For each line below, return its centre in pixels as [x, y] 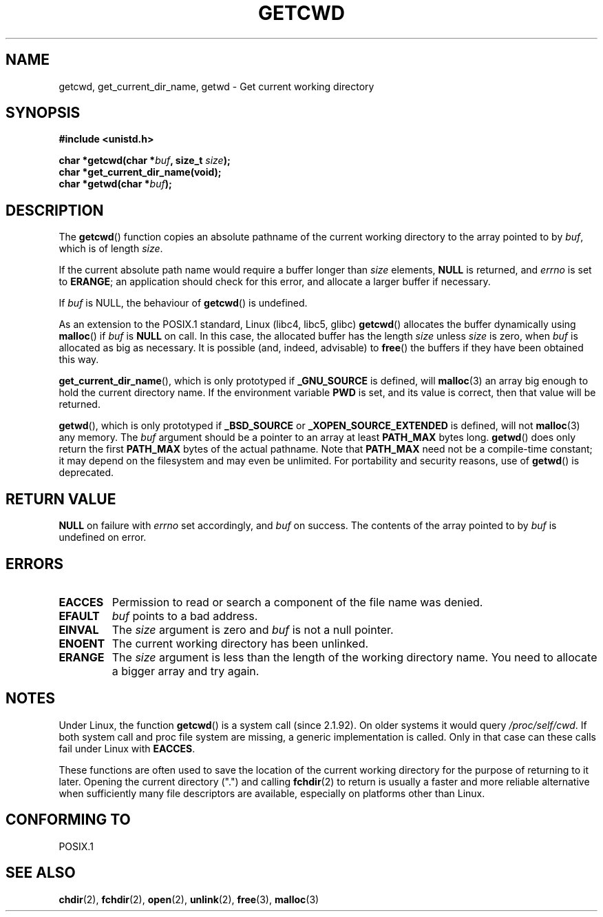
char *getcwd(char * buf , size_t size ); [145, 161]
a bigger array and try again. [186, 671]
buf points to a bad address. [185, 616]
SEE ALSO [41, 873]
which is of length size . [111, 249]
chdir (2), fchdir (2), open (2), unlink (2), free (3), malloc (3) [189, 899]
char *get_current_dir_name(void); [140, 172]
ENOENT [82, 643]
